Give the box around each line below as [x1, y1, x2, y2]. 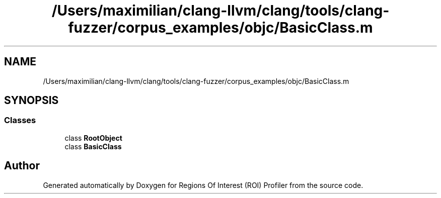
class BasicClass [64, 142, 122, 151]
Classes [4, 115, 36, 126]
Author [4, 159, 40, 172]
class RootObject [64, 133, 122, 142]
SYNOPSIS [4, 94, 59, 107]
